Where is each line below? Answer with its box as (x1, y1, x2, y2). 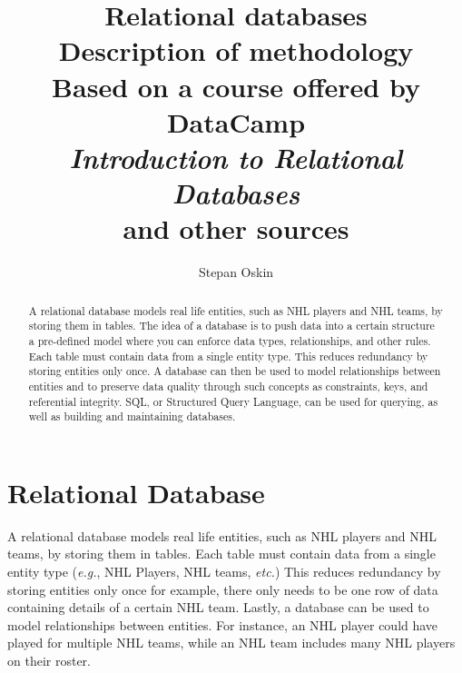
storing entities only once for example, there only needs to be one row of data (7, 579, 438, 599)
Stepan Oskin (198, 262, 274, 282)
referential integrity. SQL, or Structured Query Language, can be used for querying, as (28, 393, 438, 409)
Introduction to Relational (69, 138, 403, 176)
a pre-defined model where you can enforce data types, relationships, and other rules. (28, 332, 431, 348)
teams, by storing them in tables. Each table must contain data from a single (7, 544, 436, 563)
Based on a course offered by (52, 67, 420, 104)
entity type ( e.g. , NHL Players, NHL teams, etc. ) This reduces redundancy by (7, 562, 441, 581)
